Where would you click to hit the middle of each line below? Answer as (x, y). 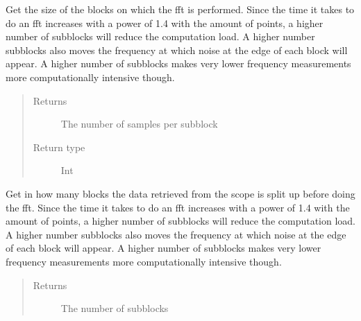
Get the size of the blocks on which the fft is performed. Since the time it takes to (180, 9)
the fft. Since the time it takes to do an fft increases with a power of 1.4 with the (178, 207)
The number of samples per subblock (139, 124)
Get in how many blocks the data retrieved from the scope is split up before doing (180, 193)
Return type (59, 147)
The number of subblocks (115, 308)
